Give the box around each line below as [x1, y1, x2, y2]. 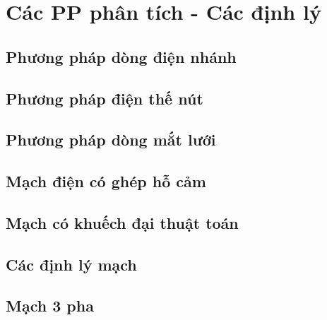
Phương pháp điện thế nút [6, 87, 203, 109]
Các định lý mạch [6, 253, 137, 275]
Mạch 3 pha [6, 295, 94, 316]
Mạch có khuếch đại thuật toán [6, 211, 239, 233]
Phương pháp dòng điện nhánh [6, 45, 237, 67]
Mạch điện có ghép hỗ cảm [6, 170, 206, 192]
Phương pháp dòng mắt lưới [6, 129, 216, 150]
